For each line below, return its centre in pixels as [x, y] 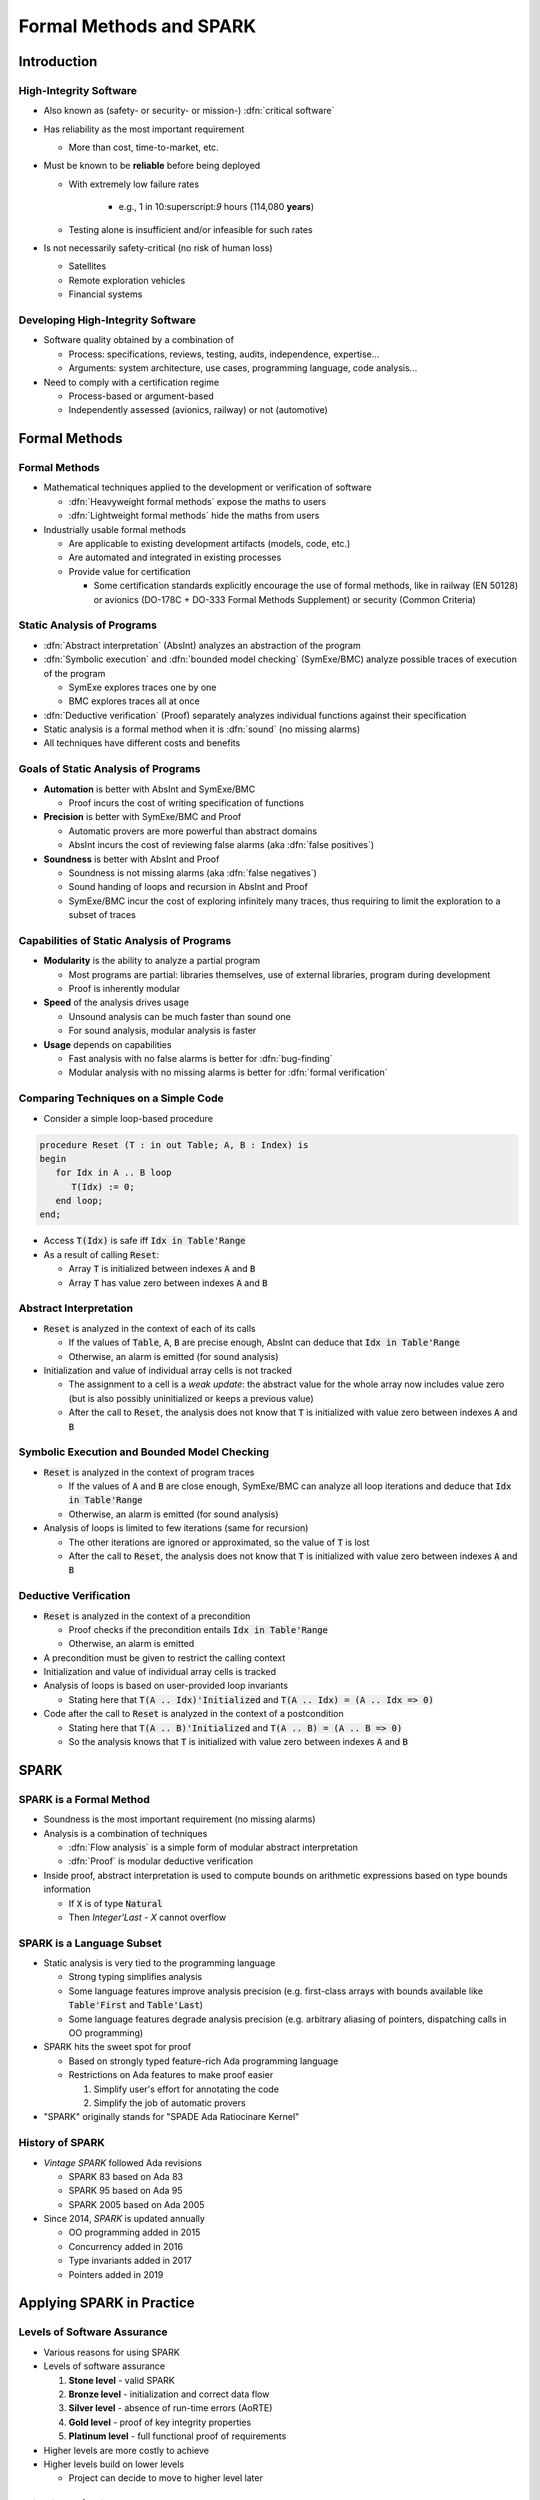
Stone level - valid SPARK [121, 2380]
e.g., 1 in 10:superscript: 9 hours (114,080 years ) [216, 207]
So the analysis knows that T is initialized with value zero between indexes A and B [238, 1742]
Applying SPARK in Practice [106, 2303]
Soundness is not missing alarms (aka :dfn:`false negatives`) [192, 872]
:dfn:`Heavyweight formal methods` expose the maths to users [197, 501]
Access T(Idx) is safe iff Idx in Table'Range [144, 1241]
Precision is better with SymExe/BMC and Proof [142, 817]
